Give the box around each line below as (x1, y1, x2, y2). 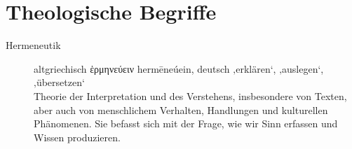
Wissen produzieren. (34, 129, 121, 144)
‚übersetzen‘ (34, 75, 85, 90)
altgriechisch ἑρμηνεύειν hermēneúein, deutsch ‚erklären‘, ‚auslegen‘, (34, 61, 324, 76)
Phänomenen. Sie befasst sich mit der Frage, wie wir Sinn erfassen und (34, 116, 338, 131)
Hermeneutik (6, 38, 61, 52)
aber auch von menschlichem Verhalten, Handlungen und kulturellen (34, 102, 328, 117)
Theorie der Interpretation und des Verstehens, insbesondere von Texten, (34, 88, 347, 103)
